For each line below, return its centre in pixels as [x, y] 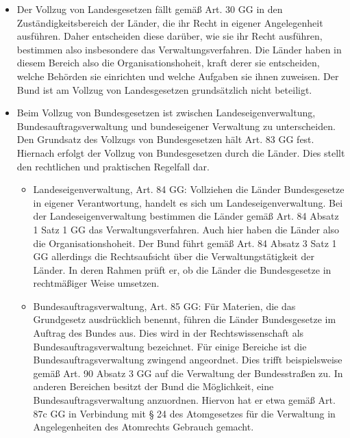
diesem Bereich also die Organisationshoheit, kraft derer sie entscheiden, [168, 63]
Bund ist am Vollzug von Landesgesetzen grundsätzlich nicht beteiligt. [164, 89]
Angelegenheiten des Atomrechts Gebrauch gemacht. [143, 427]
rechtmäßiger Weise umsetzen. [96, 283]
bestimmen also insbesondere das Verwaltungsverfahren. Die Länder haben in [179, 49]
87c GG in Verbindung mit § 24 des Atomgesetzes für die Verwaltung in [184, 413]
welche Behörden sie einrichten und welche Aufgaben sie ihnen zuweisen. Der [178, 76]
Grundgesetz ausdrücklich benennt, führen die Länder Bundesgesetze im [185, 319]
